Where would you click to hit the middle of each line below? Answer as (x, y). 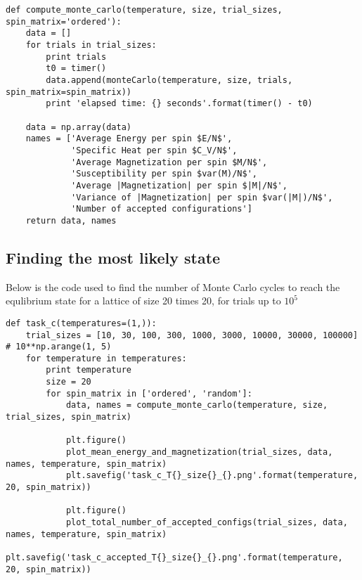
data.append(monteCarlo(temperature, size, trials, (169, 80)
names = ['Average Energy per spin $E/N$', (129, 139)
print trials (76, 57)
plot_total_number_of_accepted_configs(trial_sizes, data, (207, 523)
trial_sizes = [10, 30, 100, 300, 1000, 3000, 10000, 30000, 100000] (192, 335)
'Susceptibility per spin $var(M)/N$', (164, 174)
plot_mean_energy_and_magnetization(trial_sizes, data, (199, 452)
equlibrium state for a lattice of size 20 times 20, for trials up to (143, 301)
